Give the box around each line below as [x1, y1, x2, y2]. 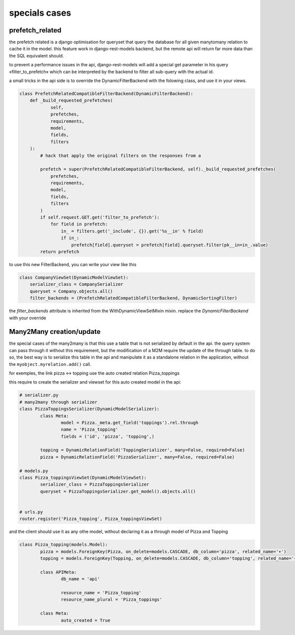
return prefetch [40, 248, 80, 254]
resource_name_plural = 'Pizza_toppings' [60, 597, 162, 603]
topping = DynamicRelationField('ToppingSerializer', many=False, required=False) [40, 447, 245, 453]
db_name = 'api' [60, 576, 100, 582]
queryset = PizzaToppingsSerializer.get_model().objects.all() [40, 489, 196, 494]
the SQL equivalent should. [9, 53, 64, 58]
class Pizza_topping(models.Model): [19, 542, 108, 548]
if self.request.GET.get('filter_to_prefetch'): [40, 215, 160, 221]
